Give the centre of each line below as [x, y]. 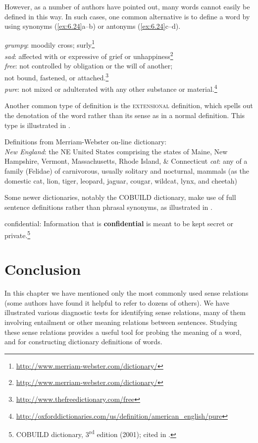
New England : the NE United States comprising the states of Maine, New [116, 151]
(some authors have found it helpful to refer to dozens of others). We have [117, 302]
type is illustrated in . [37, 125]
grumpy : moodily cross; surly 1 [50, 44]
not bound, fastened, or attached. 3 [57, 76]
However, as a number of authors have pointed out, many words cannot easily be [127, 6]
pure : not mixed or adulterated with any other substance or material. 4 [111, 88]
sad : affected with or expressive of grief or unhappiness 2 [89, 55]
